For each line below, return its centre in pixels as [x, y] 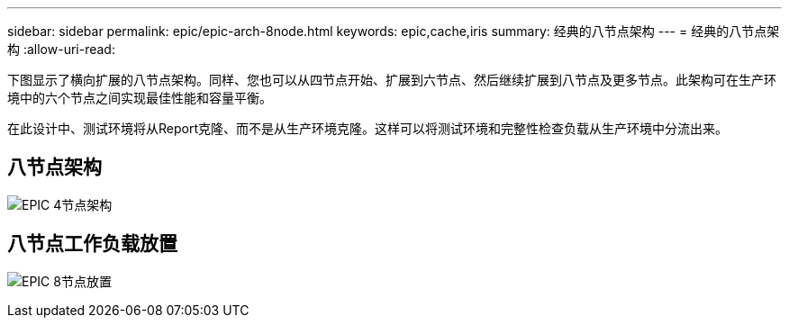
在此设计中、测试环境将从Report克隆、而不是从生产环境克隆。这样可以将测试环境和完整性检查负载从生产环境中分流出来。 [367, 128]
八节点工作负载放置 [92, 244]
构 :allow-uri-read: [61, 49]
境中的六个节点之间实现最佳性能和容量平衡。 [140, 98]
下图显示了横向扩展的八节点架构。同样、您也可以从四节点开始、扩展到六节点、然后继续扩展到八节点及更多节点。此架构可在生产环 [392, 80]
